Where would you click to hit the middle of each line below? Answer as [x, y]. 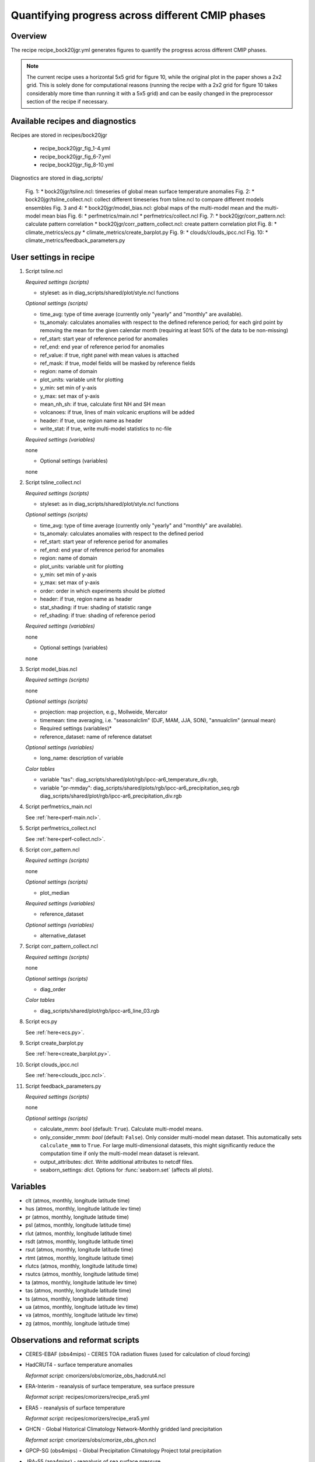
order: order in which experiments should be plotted [103, 591]
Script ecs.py [41, 1022]
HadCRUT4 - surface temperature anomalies [79, 1365]
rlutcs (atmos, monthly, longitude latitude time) [81, 1266]
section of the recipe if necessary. [68, 102]
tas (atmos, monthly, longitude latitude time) [78, 1291]
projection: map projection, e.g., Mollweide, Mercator [104, 712]
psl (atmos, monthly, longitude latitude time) [78, 1225]
